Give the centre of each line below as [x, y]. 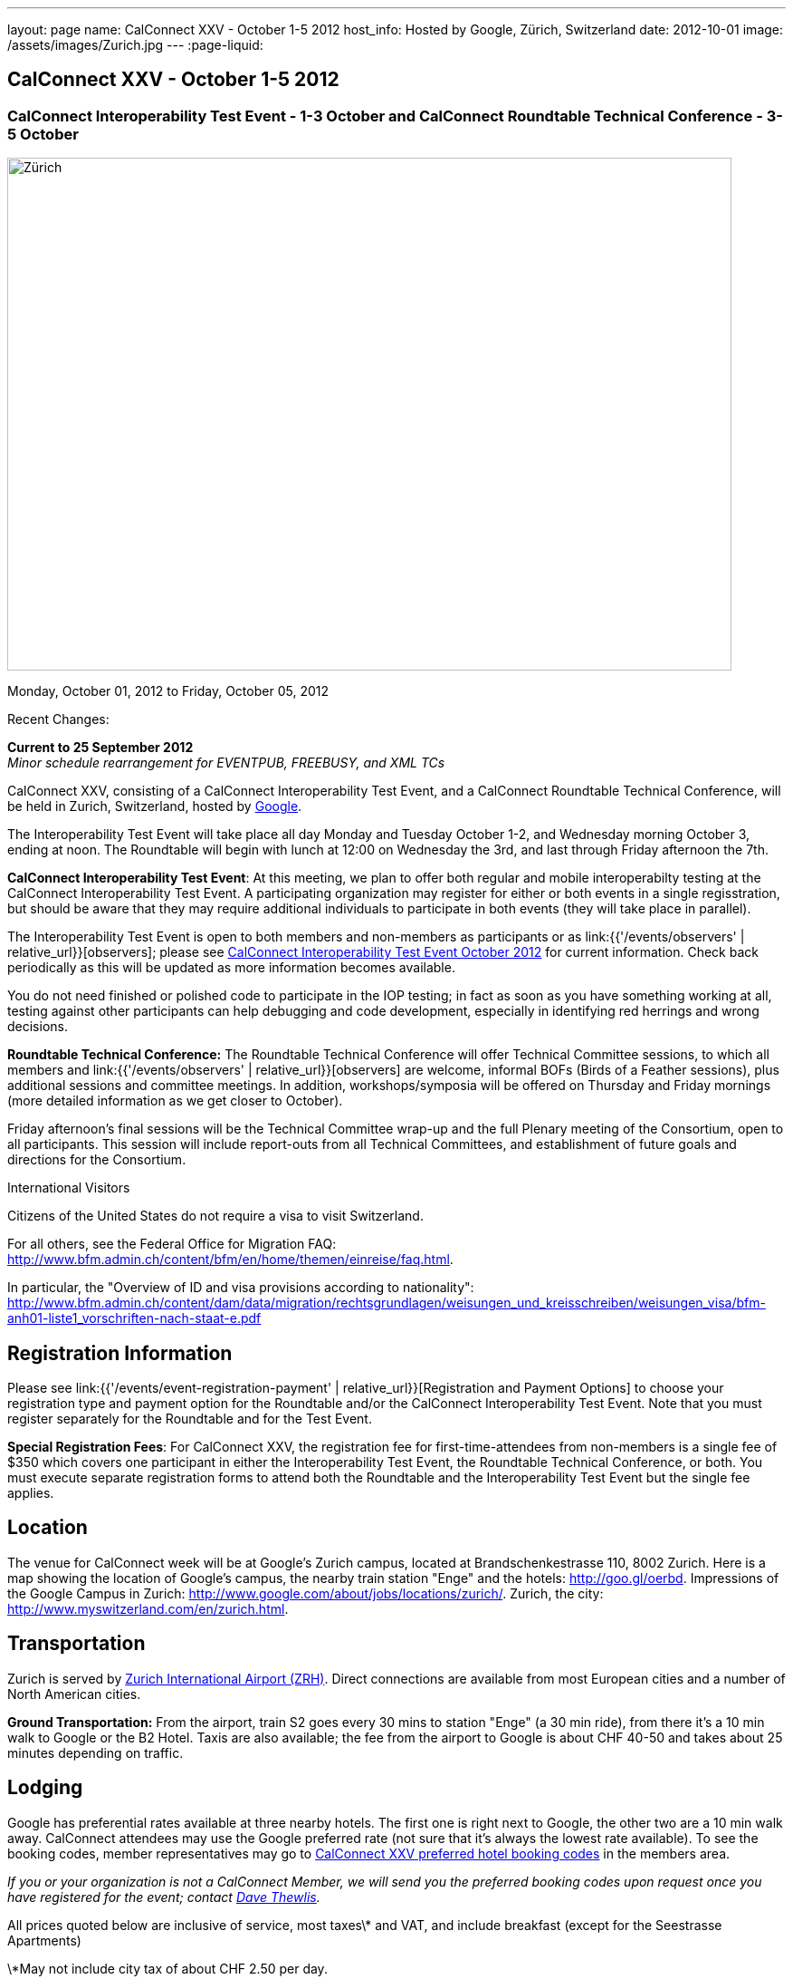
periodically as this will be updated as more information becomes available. [231, 968]
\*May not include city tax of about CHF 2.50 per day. [167, 1968]
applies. [31, 1493]
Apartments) [44, 1940]
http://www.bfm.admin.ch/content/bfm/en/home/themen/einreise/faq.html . [230, 1260]
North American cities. [74, 1694]
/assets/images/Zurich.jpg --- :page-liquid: [135, 45]
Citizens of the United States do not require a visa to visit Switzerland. [215, 1216]
